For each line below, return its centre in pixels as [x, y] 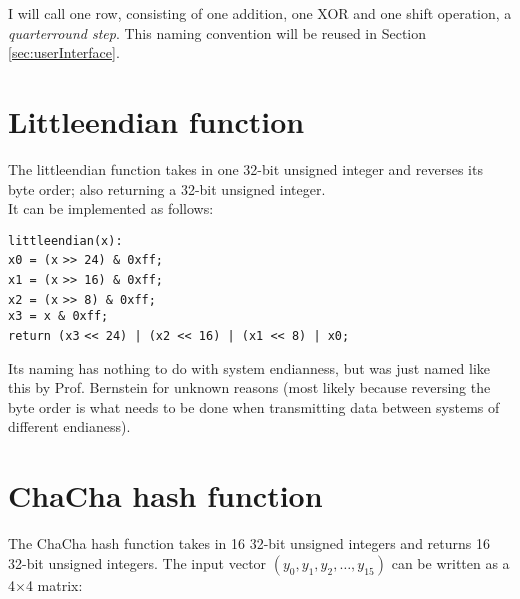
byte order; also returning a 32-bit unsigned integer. [167, 188]
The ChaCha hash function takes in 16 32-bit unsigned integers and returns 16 [249, 543]
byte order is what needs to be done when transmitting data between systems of [254, 406]
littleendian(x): [65, 240]
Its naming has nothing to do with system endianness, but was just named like [249, 367]
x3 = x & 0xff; [58, 316]
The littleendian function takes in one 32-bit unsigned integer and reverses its [245, 168]
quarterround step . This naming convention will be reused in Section [217, 32]
